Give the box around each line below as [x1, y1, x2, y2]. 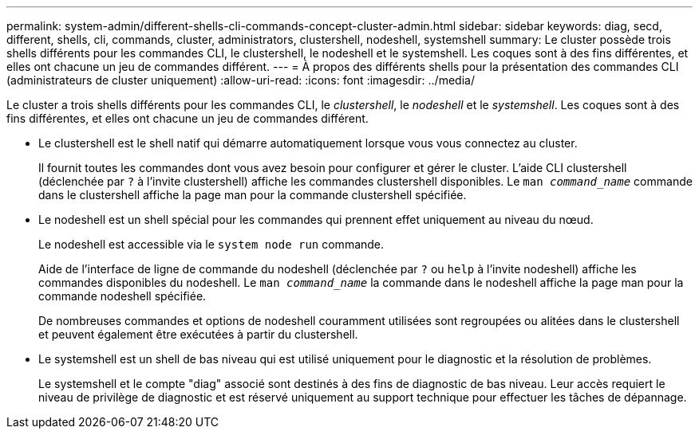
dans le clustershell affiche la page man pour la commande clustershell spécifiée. [38, 188, 467, 202]
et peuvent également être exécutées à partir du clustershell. [38, 327, 358, 341]
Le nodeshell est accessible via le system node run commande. [38, 237, 385, 251]
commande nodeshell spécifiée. [38, 289, 207, 303]
